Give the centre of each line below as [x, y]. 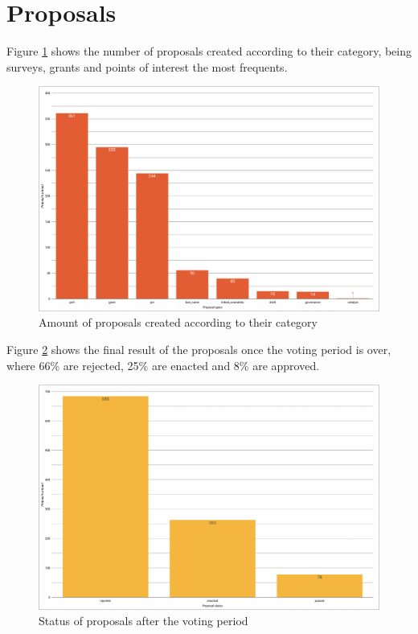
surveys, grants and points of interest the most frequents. [147, 66]
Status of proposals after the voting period [143, 621]
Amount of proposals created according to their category [178, 322]
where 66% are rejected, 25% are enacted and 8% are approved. [163, 365]
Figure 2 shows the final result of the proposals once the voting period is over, [199, 349]
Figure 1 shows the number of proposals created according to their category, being [209, 51]
